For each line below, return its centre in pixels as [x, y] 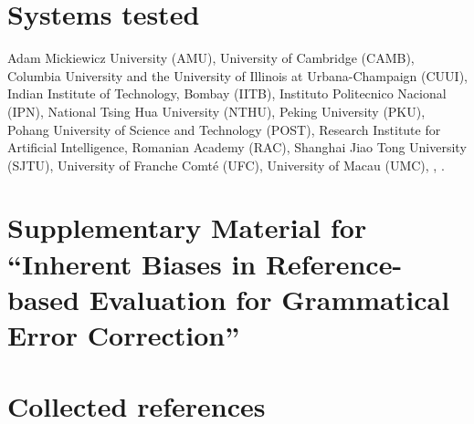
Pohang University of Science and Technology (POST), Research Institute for [224, 129]
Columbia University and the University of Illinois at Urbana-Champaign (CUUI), [237, 75]
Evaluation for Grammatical [269, 299]
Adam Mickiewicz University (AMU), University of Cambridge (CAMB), [211, 58]
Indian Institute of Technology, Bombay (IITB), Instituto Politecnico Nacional [227, 93]
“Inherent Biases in [132, 263]
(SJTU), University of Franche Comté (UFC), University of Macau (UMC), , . [226, 165]
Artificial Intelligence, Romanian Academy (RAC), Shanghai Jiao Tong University [237, 147]
